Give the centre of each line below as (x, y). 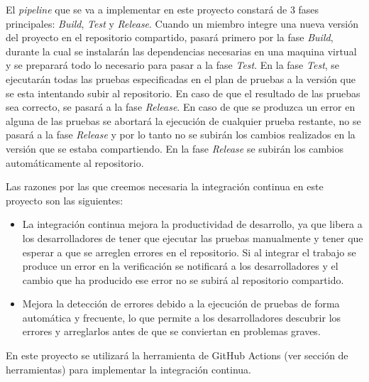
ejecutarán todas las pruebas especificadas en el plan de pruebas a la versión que (181, 78)
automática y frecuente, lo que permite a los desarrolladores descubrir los (182, 317)
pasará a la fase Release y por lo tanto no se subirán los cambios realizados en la (181, 135)
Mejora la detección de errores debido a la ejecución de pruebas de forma (181, 304)
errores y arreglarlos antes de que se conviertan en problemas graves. (171, 331)
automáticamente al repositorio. (75, 162)
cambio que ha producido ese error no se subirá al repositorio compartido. (183, 279)
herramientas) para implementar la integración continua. (129, 369)
